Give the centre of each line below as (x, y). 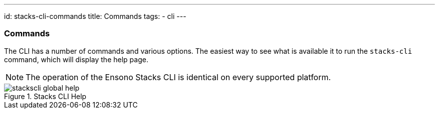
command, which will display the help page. (76, 59)
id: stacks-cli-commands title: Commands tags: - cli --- (95, 16)
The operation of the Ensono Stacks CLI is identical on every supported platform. (178, 77)
